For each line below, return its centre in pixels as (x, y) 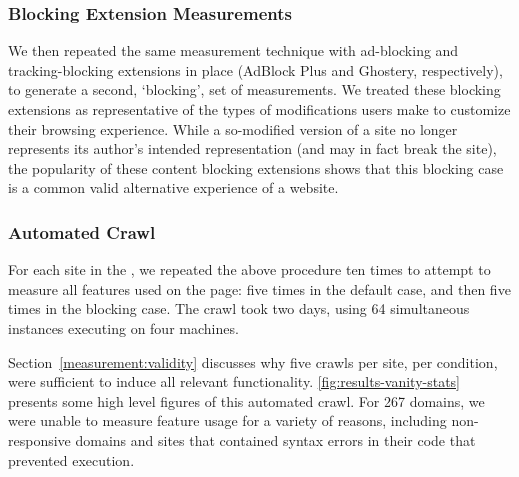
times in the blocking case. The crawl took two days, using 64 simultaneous (239, 308)
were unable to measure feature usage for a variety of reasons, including (227, 420)
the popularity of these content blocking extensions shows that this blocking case (256, 167)
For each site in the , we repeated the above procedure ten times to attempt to (249, 269)
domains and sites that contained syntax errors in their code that (275, 439)
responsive (39, 439)
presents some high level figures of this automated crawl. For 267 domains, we (246, 400)
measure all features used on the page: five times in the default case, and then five (259, 288)
